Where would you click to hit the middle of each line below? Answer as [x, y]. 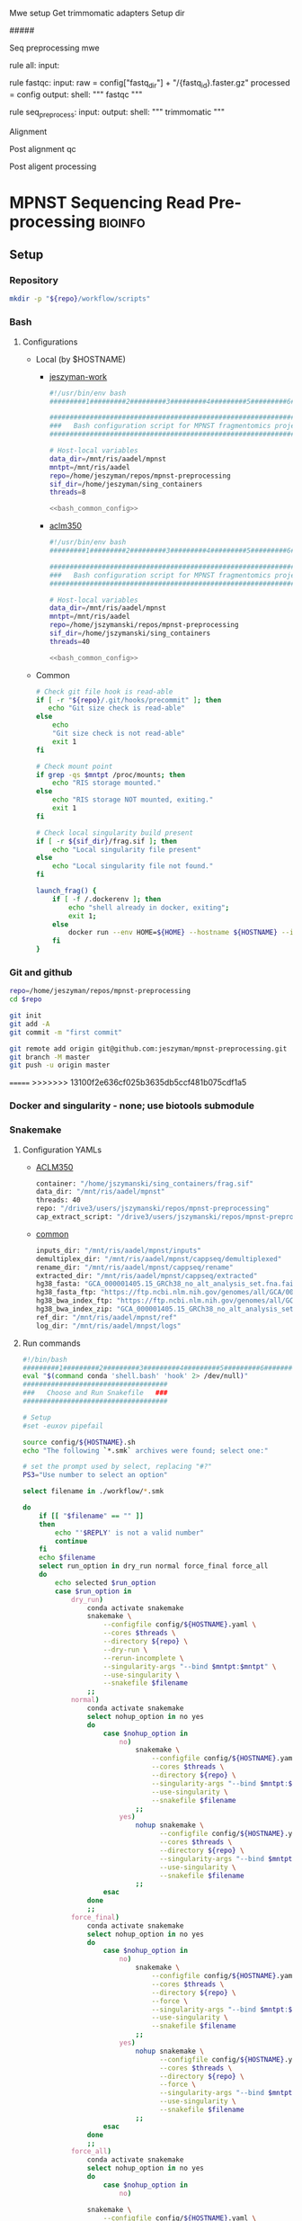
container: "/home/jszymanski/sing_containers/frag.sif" [145, 1183]
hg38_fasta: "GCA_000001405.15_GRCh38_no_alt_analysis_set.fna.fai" [167, 1284]
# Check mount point [74, 766]
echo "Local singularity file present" [127, 849]
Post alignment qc [43, 148]
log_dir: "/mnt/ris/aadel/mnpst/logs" [108, 1326]
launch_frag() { [66, 891]
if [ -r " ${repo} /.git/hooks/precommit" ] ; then [129, 700]
